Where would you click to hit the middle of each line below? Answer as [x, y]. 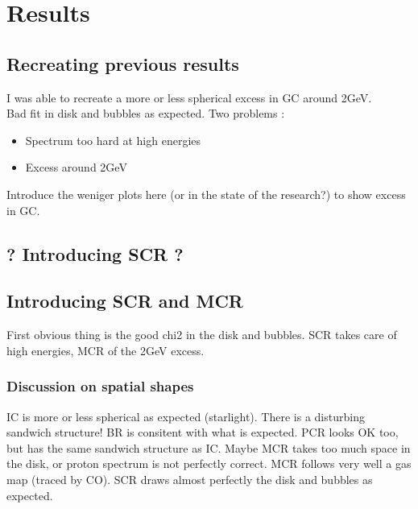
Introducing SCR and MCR [125, 301]
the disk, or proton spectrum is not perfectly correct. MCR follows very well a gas [209, 463]
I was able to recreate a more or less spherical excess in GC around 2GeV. [189, 97]
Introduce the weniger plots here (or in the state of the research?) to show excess [206, 194]
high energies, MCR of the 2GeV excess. [106, 350]
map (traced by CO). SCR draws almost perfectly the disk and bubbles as [190, 479]
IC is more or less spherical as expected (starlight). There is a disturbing [186, 416]
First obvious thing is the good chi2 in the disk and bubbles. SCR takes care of [202, 335]
